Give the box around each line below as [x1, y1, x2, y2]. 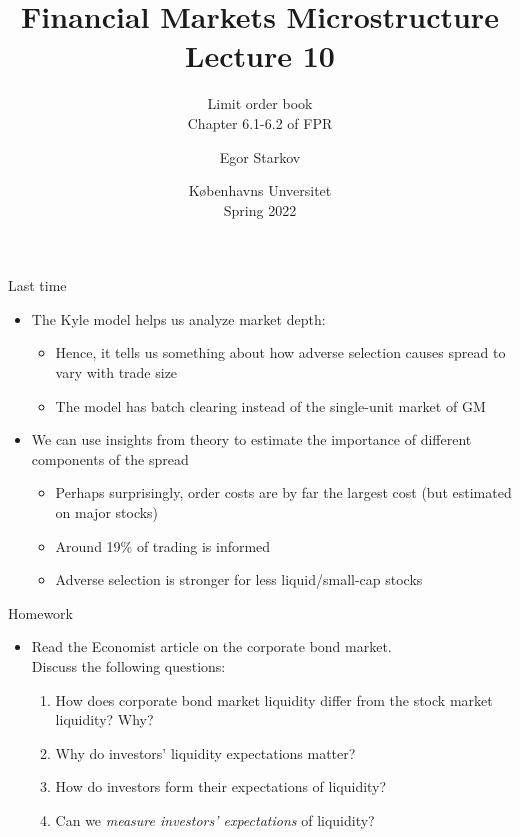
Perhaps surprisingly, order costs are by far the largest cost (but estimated [55, 482, 512, 503]
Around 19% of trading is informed [55, 535, 271, 556]
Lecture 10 [185, 35, 335, 76]
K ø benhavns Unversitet [188, 180, 332, 201]
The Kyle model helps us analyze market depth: [31, 308, 326, 329]
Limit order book [207, 93, 313, 114]
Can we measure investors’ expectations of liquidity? [55, 809, 375, 830]
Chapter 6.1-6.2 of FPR [187, 112, 333, 133]
